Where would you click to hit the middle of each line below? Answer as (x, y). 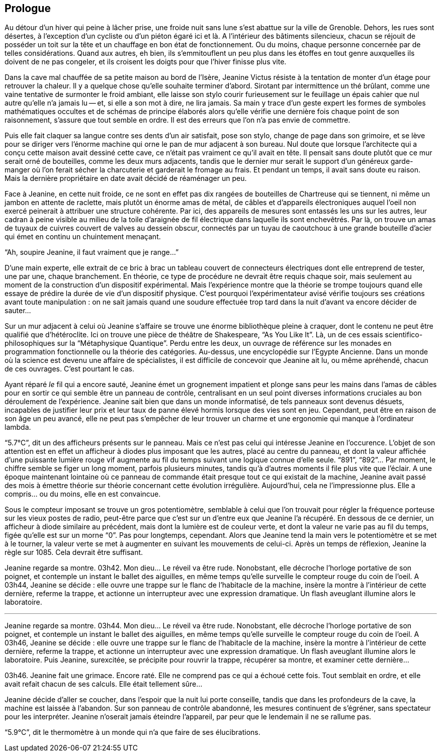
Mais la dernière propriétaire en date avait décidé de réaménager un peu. (126, 178)
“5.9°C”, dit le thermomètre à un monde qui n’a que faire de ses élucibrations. (133, 732)
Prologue (28, 8)
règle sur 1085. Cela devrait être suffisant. (74, 552)
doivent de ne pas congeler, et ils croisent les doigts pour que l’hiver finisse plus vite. (146, 62)
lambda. (18, 427)
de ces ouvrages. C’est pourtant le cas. (69, 369)
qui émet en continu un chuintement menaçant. (83, 237)
